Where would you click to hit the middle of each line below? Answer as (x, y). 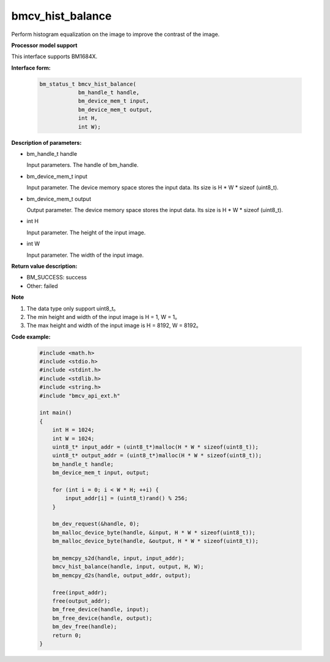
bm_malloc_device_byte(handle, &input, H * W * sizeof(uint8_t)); (154, 532)
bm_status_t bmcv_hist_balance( (88, 84)
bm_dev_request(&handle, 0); (96, 524)
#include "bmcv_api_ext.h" (80, 395)
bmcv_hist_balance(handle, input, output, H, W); (128, 567)
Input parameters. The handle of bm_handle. (82, 165)
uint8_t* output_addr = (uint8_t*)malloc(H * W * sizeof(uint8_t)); (157, 456)
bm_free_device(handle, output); (102, 618)
